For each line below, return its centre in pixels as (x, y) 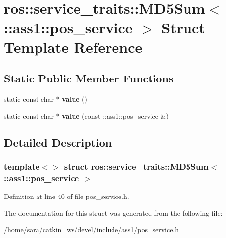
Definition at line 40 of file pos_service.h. (67, 196)
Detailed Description (58, 142)
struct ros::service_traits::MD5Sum (136, 166)
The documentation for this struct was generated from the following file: (113, 213)
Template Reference (73, 47)
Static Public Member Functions (89, 78)
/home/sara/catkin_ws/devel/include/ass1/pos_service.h (92, 229)
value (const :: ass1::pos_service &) (115, 115)
